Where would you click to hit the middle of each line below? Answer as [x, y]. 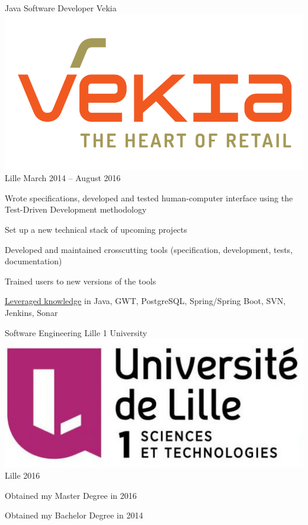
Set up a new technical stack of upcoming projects [96, 230]
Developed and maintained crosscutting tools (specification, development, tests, [149, 249]
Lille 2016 [23, 475]
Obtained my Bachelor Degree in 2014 [74, 515]
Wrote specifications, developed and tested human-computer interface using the [149, 197]
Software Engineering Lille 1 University [76, 332]
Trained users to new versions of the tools [81, 281]
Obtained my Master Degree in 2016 [71, 495]
